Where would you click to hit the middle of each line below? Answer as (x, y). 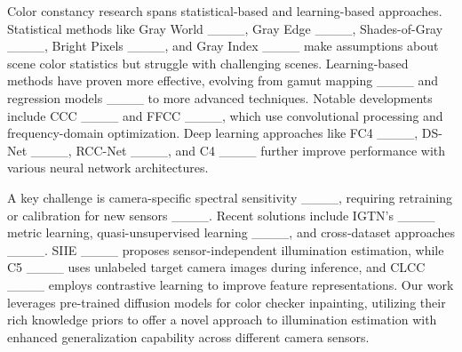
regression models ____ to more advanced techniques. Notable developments (220, 97)
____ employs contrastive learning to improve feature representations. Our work (231, 284)
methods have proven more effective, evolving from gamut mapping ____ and (223, 80)
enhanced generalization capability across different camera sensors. (188, 336)
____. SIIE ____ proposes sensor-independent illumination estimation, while (226, 249)
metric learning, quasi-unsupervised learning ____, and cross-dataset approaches (231, 232)
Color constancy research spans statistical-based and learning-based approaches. (225, 11)
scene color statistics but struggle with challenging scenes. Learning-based (208, 63)
